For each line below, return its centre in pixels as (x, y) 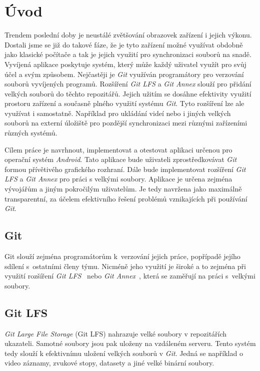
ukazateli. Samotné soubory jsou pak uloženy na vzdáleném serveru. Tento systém (130, 343)
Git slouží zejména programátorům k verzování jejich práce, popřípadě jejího (122, 256)
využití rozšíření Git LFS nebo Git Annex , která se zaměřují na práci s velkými (130, 276)
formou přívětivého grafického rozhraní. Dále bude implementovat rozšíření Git (125, 169)
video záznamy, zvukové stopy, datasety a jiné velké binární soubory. (109, 363)
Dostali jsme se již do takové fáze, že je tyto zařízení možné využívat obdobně (124, 44)
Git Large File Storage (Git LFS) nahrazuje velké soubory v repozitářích (116, 333)
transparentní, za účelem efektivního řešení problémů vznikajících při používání (126, 198)
